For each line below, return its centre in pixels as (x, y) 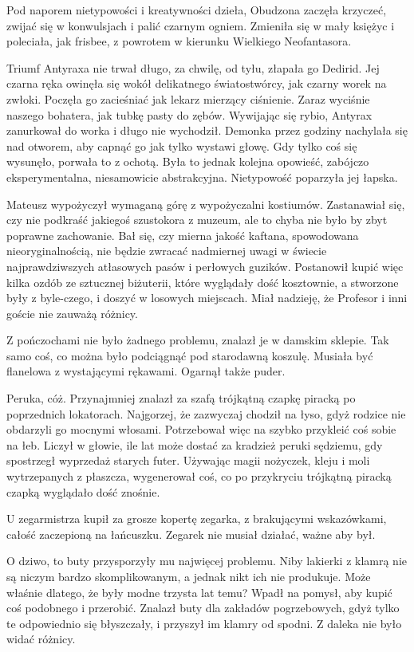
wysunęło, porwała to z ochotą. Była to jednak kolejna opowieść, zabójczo (188, 161)
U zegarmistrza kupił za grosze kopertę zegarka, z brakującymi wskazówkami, (197, 518)
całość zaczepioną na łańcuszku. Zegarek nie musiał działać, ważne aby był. (191, 534)
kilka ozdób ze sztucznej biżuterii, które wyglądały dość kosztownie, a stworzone (203, 282)
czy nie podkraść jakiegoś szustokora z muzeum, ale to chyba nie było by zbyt (197, 220)
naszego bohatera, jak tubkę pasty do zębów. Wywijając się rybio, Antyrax (189, 114)
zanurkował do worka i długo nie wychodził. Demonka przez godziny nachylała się (207, 130)
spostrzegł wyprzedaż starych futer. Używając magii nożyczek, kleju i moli (188, 460)
